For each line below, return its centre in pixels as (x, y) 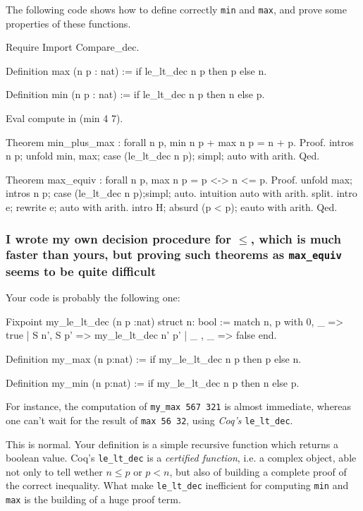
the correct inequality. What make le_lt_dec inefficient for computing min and (177, 485)
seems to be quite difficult (81, 271)
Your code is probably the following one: (93, 297)
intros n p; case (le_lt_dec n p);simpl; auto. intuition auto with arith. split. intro (181, 193)
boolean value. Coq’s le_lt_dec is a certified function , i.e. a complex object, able (181, 458)
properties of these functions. (68, 23)
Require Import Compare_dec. (73, 47)
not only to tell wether (54, 471)
